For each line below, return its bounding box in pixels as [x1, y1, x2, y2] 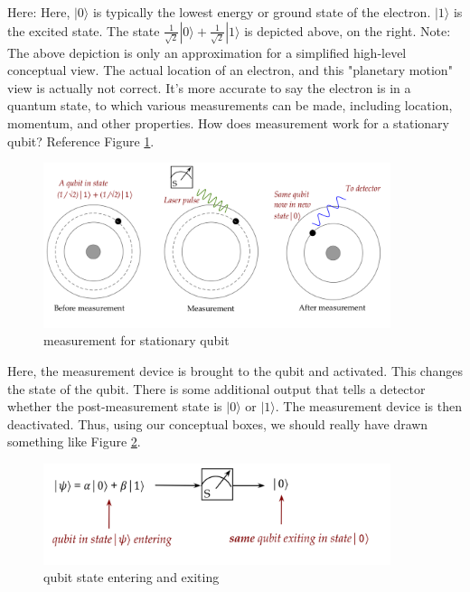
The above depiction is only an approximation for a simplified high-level [7, 42, 407, 61]
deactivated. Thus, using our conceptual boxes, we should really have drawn [7, 414, 428, 433]
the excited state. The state [7, 21, 160, 40]
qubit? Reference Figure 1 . [7, 131, 155, 150]
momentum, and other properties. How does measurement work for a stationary [7, 113, 450, 132]
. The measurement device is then [275, 397, 463, 416]
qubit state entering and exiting [43, 568, 220, 587]
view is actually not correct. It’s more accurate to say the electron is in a [7, 78, 411, 97]
